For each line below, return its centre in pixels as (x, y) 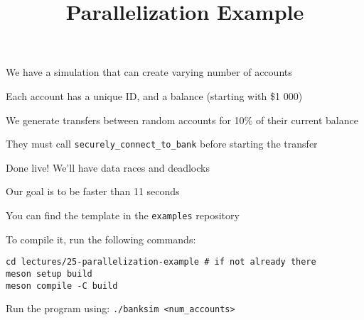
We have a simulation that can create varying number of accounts (149, 72)
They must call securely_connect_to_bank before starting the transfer (162, 144)
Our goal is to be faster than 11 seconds (93, 191)
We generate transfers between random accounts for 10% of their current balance (182, 120)
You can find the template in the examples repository (123, 215)
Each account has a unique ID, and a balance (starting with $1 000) (154, 95)
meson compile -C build (62, 286)
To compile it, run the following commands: (101, 239)
